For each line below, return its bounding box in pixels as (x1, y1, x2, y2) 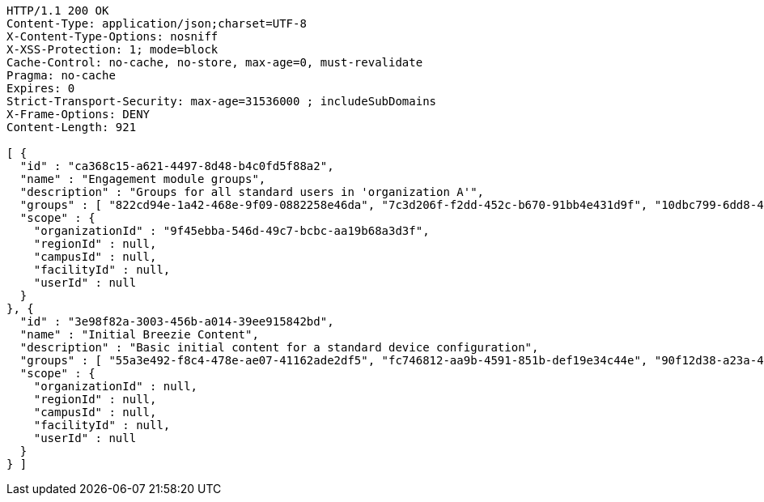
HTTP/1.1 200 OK (6, 4, 109, 17)
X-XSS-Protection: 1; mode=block (6, 43, 219, 56)
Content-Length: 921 (6, 121, 137, 134)
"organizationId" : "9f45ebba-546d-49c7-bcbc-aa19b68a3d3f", (33, 224, 430, 237)
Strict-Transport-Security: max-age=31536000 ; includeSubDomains (6, 95, 437, 108)
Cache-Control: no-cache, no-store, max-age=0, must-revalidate (6, 56, 423, 69)
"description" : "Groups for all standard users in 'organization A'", (19, 185, 485, 198)
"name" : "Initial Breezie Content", (19, 328, 259, 341)
